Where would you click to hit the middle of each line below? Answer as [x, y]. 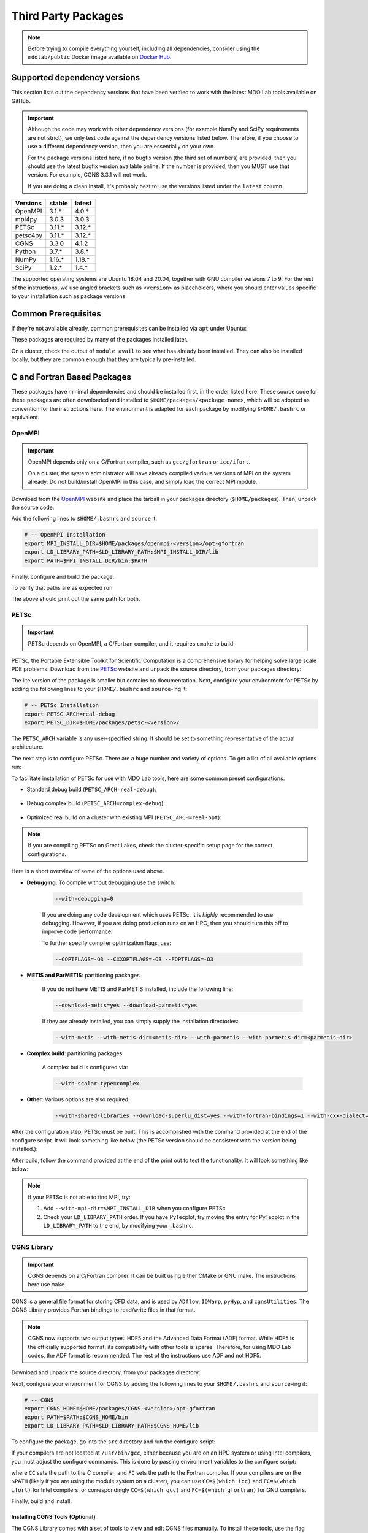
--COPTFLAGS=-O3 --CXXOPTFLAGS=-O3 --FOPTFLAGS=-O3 [134, 959]
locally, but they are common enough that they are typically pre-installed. [104, 359]
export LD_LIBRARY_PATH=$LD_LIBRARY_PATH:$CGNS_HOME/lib [112, 1425]
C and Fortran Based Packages [71, 377]
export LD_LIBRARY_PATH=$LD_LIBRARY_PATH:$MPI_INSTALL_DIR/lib [121, 552]
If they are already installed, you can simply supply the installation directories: [140, 1022]
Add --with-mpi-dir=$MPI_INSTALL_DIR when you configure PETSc [134, 1209]
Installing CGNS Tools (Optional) [54, 1517]
